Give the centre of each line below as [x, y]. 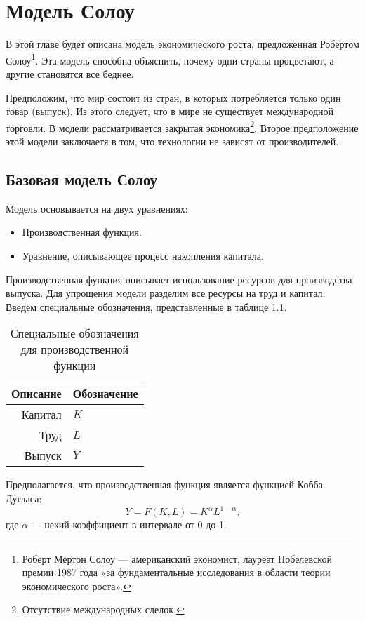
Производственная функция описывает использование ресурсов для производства [179, 279]
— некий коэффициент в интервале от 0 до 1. [129, 525]
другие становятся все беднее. [70, 73]
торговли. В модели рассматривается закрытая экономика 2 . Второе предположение [182, 126]
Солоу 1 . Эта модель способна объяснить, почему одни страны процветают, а [170, 59]
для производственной [75, 349]
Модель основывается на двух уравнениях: [97, 208]
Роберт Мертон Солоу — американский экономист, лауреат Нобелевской [177, 558]
